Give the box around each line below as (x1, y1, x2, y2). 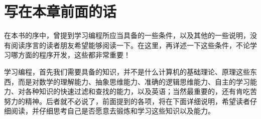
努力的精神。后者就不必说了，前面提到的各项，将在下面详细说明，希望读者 (4, 95, 250, 106)
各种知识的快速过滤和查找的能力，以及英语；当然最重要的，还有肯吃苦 (25, 86, 257, 96)
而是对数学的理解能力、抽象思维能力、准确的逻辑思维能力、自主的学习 (18, 76, 250, 86)
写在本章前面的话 (4, 1, 117, 21)
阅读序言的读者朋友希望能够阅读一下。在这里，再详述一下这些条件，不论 (11, 39, 250, 50)
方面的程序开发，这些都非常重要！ (18, 49, 130, 60)
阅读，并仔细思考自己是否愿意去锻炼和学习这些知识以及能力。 (11, 105, 215, 116)
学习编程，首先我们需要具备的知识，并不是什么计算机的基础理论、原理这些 (4, 66, 250, 76)
